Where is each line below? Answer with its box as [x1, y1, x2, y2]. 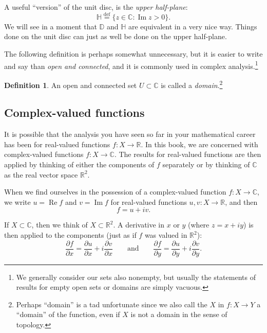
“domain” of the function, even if [16, 309, 120, 320]
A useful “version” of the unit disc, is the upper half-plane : [4, 2, 188, 12]
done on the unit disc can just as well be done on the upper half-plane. [4, 31, 227, 42]
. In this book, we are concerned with [141, 138, 258, 149]
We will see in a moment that [4, 21, 97, 31]
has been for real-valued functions [4, 138, 110, 149]
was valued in [144, 230, 187, 240]
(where [188, 219, 209, 230]
